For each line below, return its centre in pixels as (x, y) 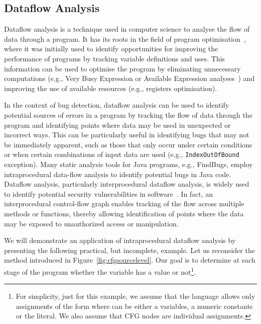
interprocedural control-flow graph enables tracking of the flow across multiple (124, 204)
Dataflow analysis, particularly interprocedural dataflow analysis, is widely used (127, 184)
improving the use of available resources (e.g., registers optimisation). (111, 88)
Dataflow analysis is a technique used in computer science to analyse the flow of (127, 29)
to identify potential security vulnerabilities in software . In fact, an (109, 193)
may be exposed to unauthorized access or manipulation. (91, 223)
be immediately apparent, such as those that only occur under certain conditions (128, 144)
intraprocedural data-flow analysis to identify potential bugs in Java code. (118, 174)
